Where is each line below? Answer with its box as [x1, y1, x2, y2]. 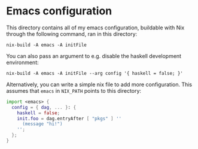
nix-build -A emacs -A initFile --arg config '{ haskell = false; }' [6, 70, 184, 76]
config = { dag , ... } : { [11, 104, 77, 110]
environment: [6, 59, 39, 66]
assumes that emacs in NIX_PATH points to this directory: [6, 87, 142, 94]
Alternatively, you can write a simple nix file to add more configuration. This [6, 81, 193, 88]
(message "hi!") [22, 121, 63, 127]
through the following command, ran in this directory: [6, 30, 138, 37]
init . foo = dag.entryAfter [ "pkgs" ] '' [17, 115, 121, 121]
